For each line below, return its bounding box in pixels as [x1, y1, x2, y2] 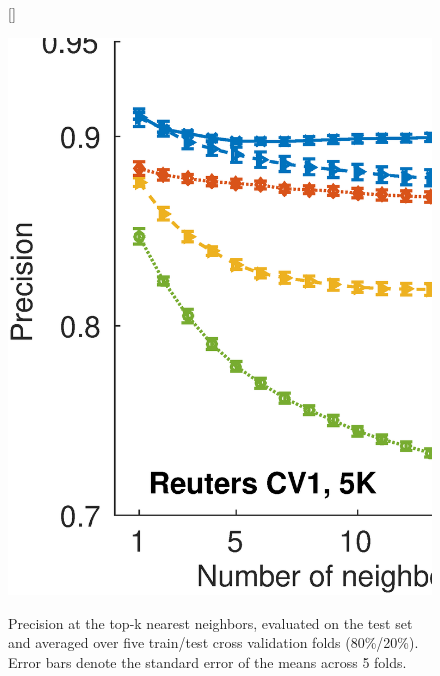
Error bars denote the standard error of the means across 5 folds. [8, 651, 407, 672]
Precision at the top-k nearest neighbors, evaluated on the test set [8, 612, 413, 633]
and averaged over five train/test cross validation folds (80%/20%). [8, 632, 419, 653]
